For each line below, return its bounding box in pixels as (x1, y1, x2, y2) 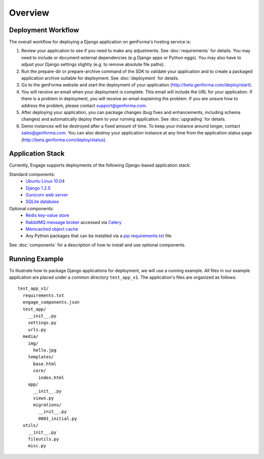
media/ (22, 334, 39, 339)
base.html (33, 361, 57, 367)
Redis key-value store (25, 213, 69, 219)
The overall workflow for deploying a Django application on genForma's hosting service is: (9, 39, 191, 45)
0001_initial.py (38, 415, 77, 421)
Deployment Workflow (9, 26, 79, 34)
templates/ (27, 354, 54, 360)
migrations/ (33, 402, 62, 408)
